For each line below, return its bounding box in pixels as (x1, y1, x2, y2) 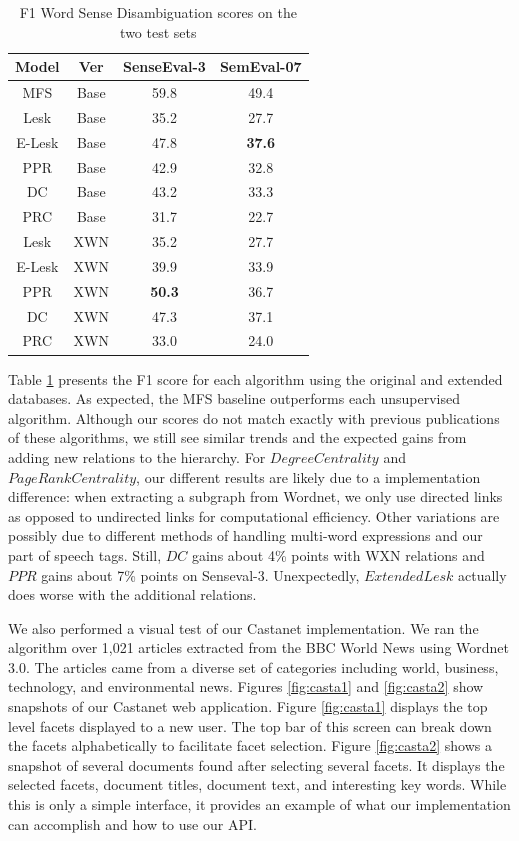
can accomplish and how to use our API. (8, 813, 257, 834)
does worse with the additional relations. (8, 584, 257, 605)
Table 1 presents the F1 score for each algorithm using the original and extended (8, 368, 503, 389)
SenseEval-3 (122, 56, 206, 77)
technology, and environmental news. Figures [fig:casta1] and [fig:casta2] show (8, 676, 484, 697)
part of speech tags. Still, (8, 544, 162, 565)
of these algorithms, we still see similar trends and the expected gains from (8, 427, 467, 448)
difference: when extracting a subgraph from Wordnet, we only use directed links (8, 486, 503, 507)
